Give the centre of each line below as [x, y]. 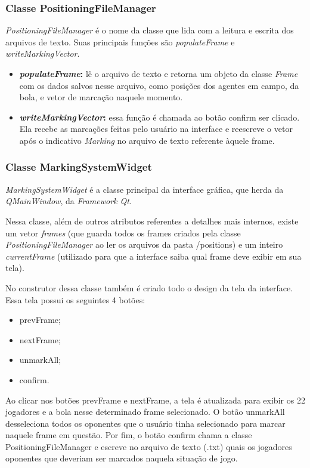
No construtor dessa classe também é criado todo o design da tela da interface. [149, 287]
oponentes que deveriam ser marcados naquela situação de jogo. [122, 458]
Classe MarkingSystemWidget [79, 167]
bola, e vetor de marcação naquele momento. [101, 97]
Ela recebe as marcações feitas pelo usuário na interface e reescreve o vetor [156, 129]
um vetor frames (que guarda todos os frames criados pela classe [123, 233]
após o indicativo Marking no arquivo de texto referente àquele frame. [147, 140]
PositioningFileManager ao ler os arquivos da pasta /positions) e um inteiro [144, 244]
